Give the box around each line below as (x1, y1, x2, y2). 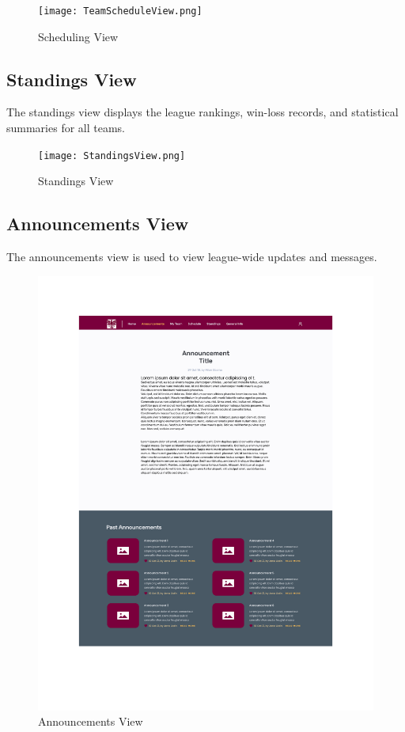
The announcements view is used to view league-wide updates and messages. (6, 248, 377, 265)
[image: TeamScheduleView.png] (38, 6, 202, 17)
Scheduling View (38, 28, 119, 44)
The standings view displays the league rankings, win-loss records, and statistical (6, 104, 399, 120)
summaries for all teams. (6, 119, 126, 136)
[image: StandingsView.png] (38, 150, 186, 161)
